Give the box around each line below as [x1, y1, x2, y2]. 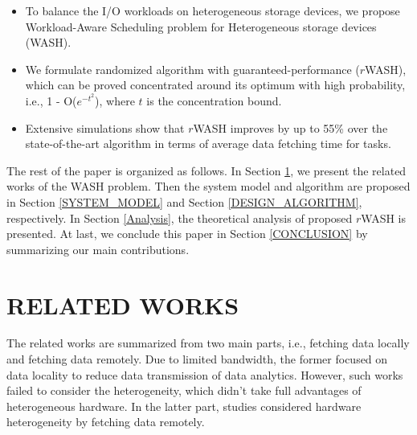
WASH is [361, 209, 407, 226]
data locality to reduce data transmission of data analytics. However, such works [6, 366, 403, 383]
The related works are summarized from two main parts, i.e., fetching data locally [6, 334, 410, 351]
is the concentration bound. [146, 92, 282, 109]
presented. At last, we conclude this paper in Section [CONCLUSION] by [6, 225, 368, 242]
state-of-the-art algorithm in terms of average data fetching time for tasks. [25, 135, 391, 152]
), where [95, 92, 135, 109]
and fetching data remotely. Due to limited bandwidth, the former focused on [6, 351, 388, 367]
